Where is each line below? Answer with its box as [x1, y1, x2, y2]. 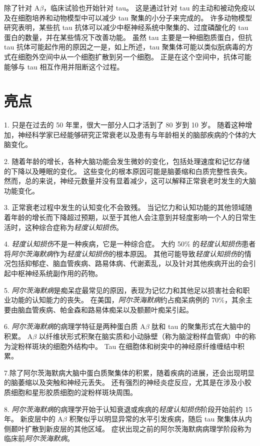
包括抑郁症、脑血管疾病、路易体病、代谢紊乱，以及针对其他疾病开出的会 [10, 258, 249, 268]
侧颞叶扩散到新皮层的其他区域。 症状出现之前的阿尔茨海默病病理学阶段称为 [4, 423, 251, 433]
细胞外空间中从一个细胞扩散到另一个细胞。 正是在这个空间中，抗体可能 [17, 51, 251, 61]
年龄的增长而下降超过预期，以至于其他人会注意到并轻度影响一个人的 [10, 212, 235, 222]
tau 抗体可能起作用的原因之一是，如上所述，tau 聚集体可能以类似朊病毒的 [4, 41, 246, 52]
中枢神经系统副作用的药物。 [10, 268, 102, 278]
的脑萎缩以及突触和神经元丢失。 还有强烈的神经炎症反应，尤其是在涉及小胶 [4, 377, 251, 387]
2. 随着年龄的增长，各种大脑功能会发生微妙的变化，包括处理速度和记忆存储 [4, 156, 250, 166]
